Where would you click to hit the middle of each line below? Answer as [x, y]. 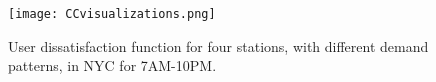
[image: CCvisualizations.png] [112, 14]
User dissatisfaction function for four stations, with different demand [218, 45]
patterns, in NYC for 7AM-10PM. [112, 65]
